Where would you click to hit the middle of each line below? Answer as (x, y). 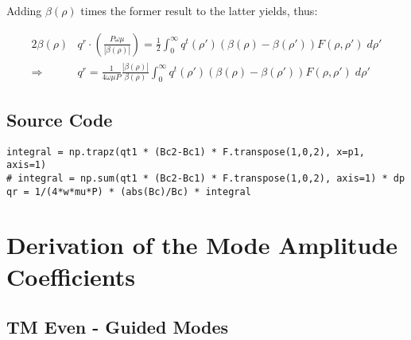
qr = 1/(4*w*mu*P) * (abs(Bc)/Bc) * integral (129, 191)
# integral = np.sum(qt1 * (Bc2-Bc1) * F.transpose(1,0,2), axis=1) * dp (206, 178)
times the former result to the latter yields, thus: (199, 10)
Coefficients (71, 276)
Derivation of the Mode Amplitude (202, 245)
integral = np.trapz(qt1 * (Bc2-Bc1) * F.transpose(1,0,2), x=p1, (186, 152)
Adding (24, 10)
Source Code (60, 119)
